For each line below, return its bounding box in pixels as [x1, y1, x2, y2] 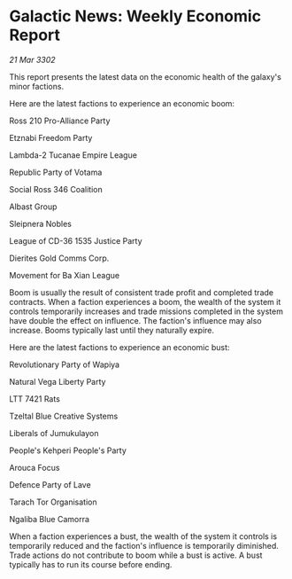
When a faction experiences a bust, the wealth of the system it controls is [9, 530, 277, 542]
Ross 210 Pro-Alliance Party [9, 115, 111, 126]
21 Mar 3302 [9, 54, 56, 65]
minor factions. [9, 81, 65, 91]
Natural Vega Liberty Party [9, 376, 106, 387]
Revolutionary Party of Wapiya [9, 359, 120, 370]
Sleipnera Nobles [9, 218, 73, 229]
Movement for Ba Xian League [9, 270, 120, 280]
